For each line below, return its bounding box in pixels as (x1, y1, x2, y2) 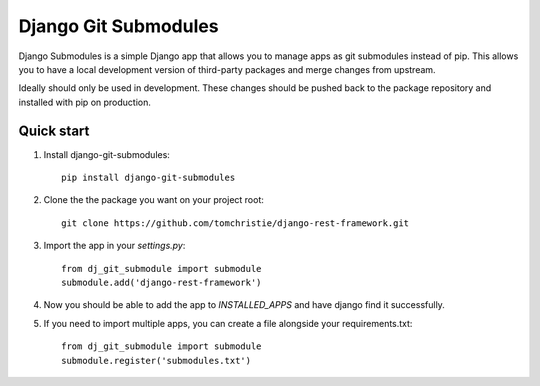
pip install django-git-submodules (61, 172, 236, 184)
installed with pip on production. (18, 96, 152, 108)
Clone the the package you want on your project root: (43, 194, 265, 206)
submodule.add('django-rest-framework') (61, 276, 262, 288)
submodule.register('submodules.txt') (61, 355, 252, 366)
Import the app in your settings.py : (43, 240, 186, 252)
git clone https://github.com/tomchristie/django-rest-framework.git (61, 217, 410, 229)
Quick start (18, 122, 90, 139)
